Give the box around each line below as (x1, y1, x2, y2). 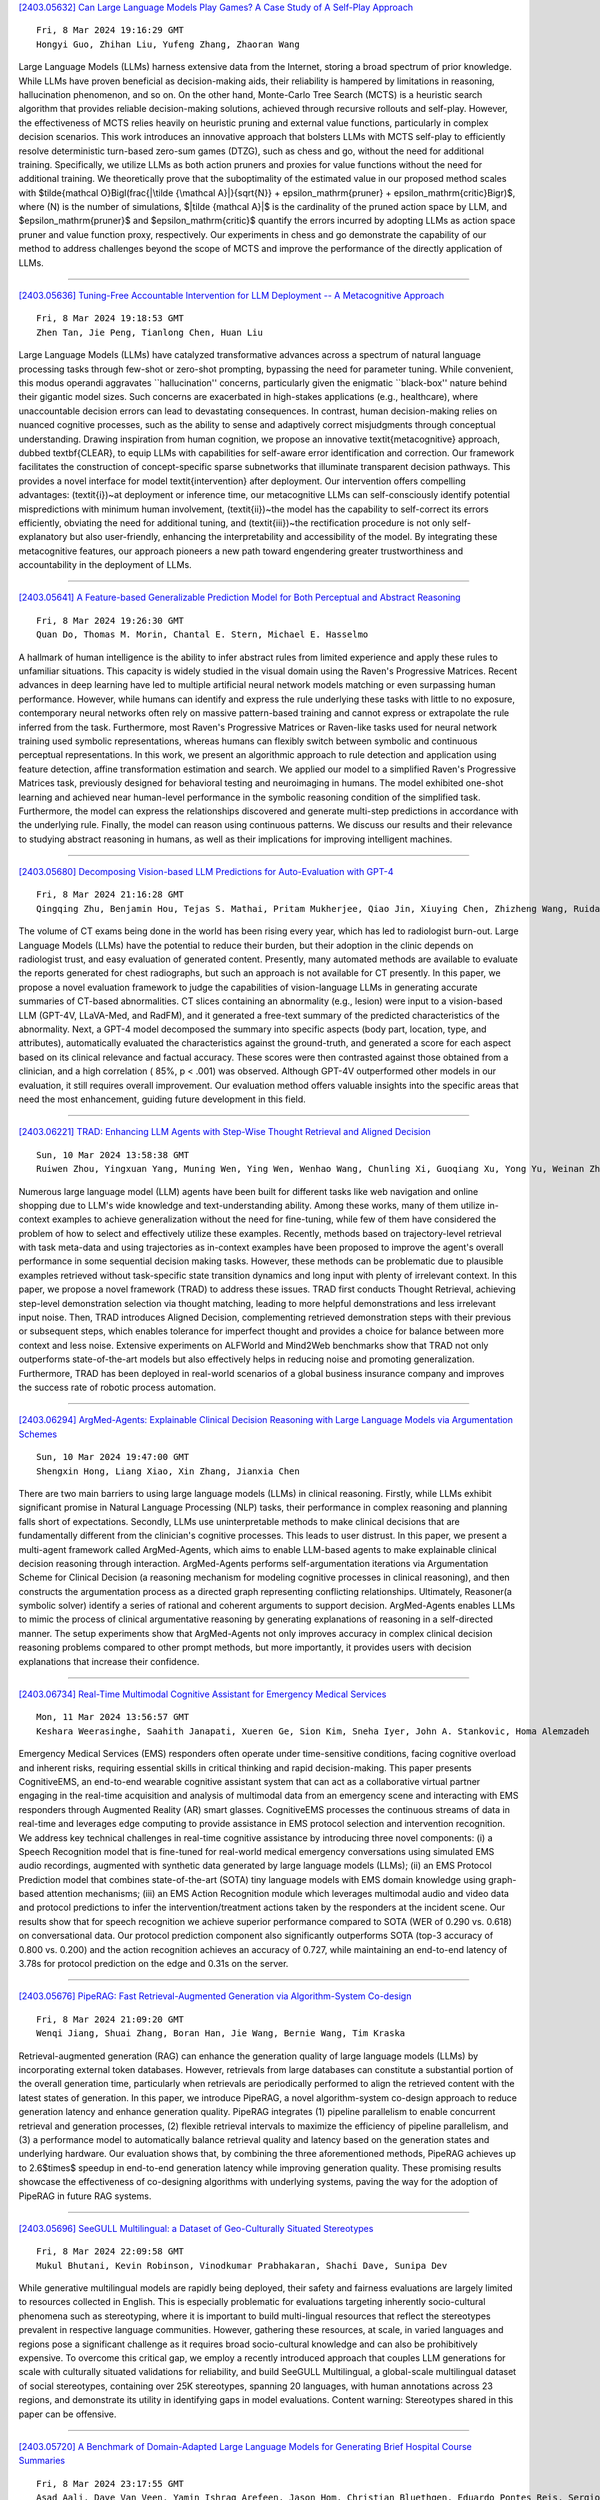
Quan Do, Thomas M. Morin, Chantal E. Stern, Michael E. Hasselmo (36, 629, 369, 640)
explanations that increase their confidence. (18, 1655, 200, 1667)
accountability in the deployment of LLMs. (18, 559, 192, 571)
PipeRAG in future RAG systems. (18, 2190, 152, 2202)
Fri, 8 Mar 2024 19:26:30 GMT (36, 615, 185, 626)
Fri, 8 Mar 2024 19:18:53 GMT (36, 313, 185, 324)
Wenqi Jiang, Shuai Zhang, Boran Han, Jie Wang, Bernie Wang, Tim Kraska (36, 2028, 406, 2039)
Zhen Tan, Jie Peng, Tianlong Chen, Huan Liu (36, 326, 264, 338)
